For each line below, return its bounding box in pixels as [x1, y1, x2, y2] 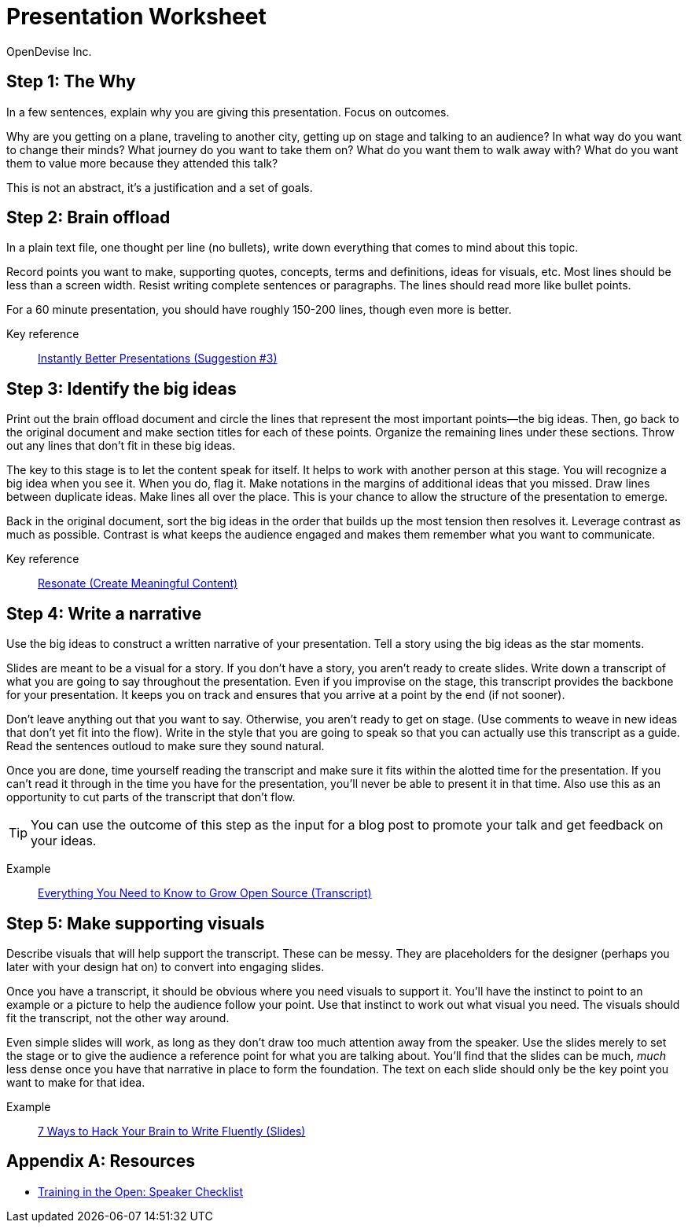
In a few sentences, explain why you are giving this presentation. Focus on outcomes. [6, 105, 450, 119]
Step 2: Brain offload [6, 208, 171, 228]
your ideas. [31, 833, 97, 849]
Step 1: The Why [6, 72, 136, 92]
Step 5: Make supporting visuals [6, 913, 265, 933]
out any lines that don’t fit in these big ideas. [6, 439, 236, 453]
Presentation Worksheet [6, 3, 267, 30]
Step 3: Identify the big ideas [6, 378, 237, 399]
